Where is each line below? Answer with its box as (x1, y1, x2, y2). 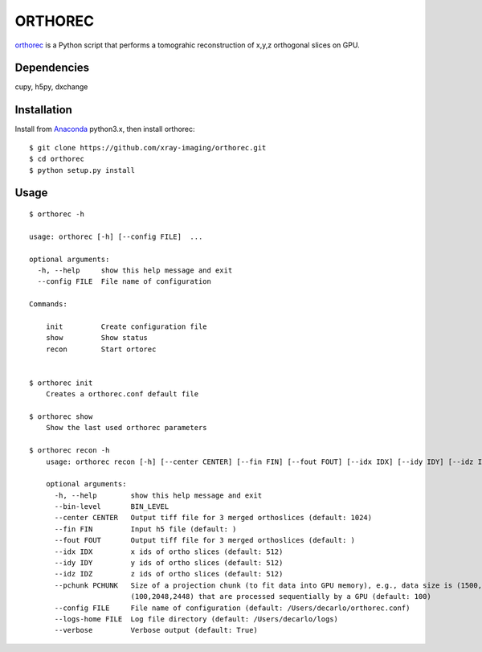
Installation (14, 103, 72, 117)
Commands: (29, 300, 67, 309)
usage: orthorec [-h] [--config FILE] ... (29, 232, 203, 241)
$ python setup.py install (29, 166, 136, 174)
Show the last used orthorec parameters (45, 423, 208, 433)
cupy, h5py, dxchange (14, 82, 88, 92)
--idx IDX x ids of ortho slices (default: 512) (54, 547, 284, 556)
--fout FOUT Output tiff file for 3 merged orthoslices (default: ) (54, 535, 356, 545)
